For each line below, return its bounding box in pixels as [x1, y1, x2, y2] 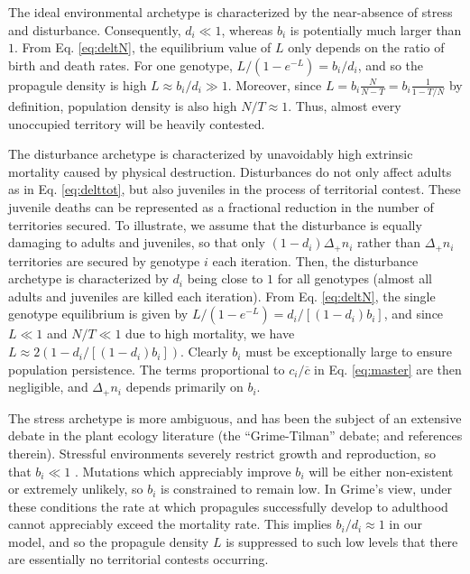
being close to [187, 269, 263, 288]
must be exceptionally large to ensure [245, 342, 453, 361]
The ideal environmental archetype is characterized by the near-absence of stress [8, 3, 453, 21]
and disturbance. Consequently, [8, 20, 181, 39]
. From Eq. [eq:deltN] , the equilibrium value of [14, 38, 272, 57]
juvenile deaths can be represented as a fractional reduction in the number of [8, 198, 434, 217]
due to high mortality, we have [125, 324, 295, 343]
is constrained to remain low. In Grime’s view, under [161, 479, 452, 498]
